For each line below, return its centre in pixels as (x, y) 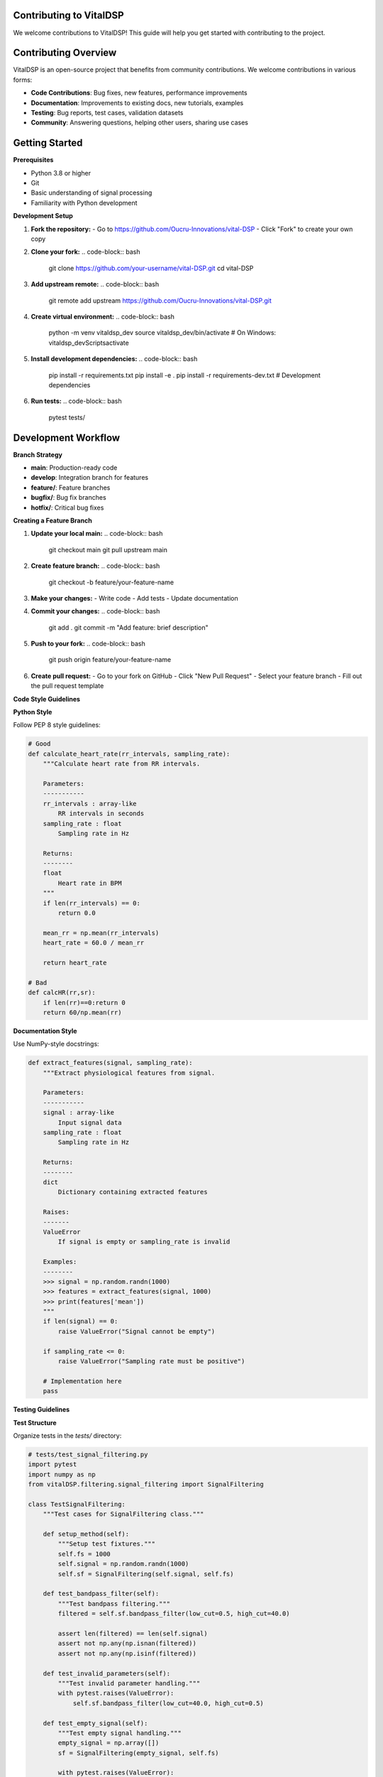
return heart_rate (75, 963)
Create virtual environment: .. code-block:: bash (103, 316)
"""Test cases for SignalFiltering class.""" (123, 1514)
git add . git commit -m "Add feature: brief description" (128, 627)
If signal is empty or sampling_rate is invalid (144, 1242)
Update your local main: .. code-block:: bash (97, 534)
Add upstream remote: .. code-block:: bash (95, 284)
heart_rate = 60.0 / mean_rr (94, 943)
